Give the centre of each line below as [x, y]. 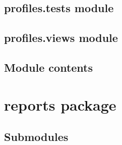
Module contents [49, 67]
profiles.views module [61, 38]
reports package [60, 104]
